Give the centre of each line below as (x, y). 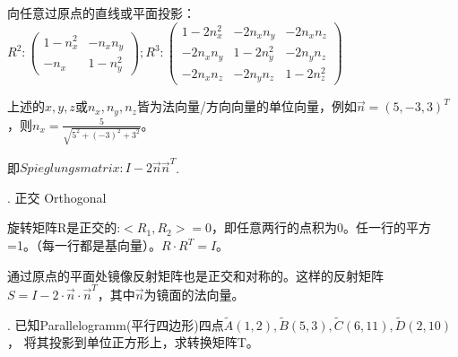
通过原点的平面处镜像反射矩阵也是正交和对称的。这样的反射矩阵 (195, 275)
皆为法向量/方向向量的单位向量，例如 (246, 106)
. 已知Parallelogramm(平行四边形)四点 (116, 324)
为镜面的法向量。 (194, 294)
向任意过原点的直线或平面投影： (101, 13)
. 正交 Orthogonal (57, 197)
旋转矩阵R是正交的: (64, 227)
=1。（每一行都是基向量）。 (84, 245)
